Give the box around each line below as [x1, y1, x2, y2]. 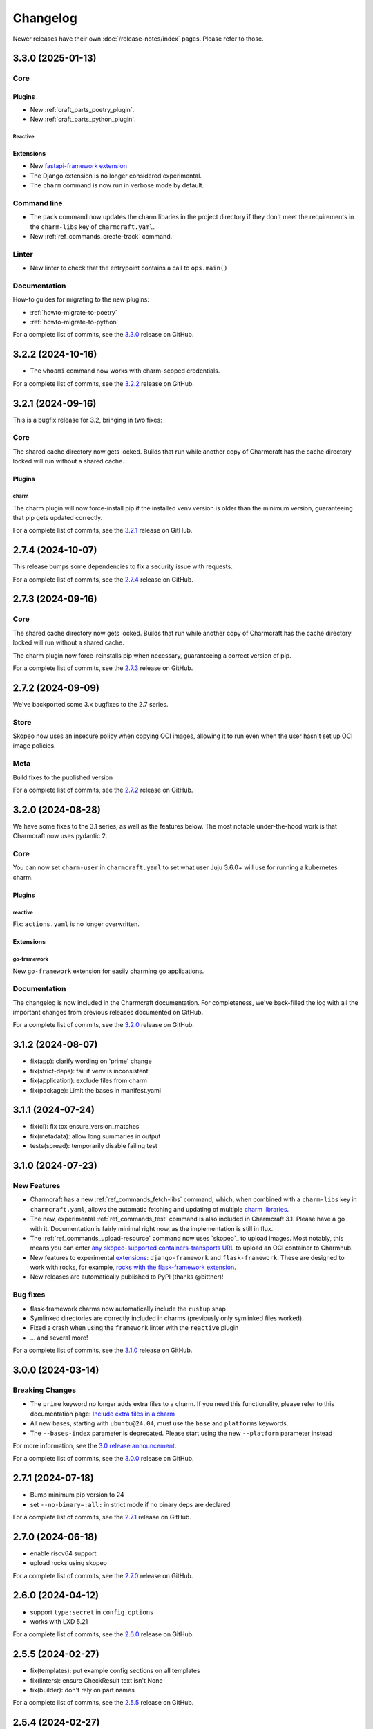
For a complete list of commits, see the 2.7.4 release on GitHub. [12, 575, 193, 584]
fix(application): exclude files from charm [30, 1076, 148, 1085]
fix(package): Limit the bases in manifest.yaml [30, 1086, 162, 1094]
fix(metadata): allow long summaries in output [30, 1131, 161, 1140]
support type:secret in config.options [30, 1608, 154, 1616]
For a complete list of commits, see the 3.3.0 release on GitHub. [12, 331, 194, 339]
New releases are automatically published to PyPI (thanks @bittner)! [30, 1273, 224, 1281]
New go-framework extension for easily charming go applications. [12, 967, 204, 975]
